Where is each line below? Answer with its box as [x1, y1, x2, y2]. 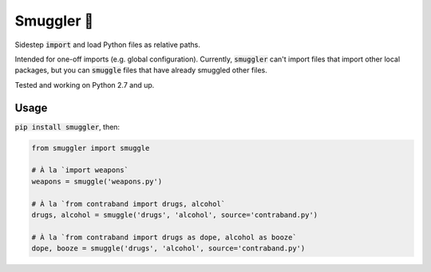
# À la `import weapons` [31, 166, 129, 175]
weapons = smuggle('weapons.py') [31, 176, 163, 186]
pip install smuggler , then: [14, 122, 120, 132]
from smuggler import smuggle [31, 144, 150, 152]
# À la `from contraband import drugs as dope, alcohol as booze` [31, 232, 297, 242]
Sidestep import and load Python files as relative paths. [14, 40, 201, 49]
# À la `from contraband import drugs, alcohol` [31, 199, 226, 208]
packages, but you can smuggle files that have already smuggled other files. [14, 65, 267, 75]
